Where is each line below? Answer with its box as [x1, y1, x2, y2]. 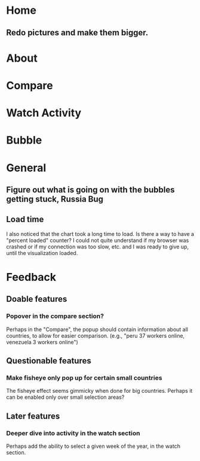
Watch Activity [6, 106, 82, 120]
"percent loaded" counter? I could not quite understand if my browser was [6, 236, 189, 244]
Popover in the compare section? [6, 312, 104, 320]
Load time [6, 214, 44, 225]
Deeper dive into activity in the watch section [6, 429, 140, 437]
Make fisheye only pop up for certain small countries [6, 374, 162, 382]
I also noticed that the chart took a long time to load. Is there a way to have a [6, 230, 195, 237]
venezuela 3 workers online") [6, 338, 79, 345]
